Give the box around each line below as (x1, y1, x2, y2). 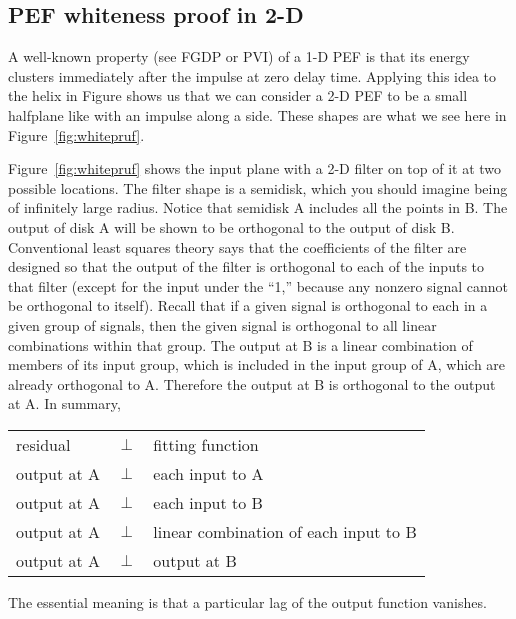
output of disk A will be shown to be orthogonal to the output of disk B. (8, 216, 455, 237)
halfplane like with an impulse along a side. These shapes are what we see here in (8, 104, 507, 125)
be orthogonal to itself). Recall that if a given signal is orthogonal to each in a (8, 295, 488, 316)
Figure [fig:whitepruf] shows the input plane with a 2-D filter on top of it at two (8, 158, 502, 179)
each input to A (153, 461, 264, 485)
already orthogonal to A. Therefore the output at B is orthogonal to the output (8, 373, 496, 394)
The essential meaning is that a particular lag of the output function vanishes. (8, 591, 487, 612)
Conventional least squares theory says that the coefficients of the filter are (8, 236, 467, 257)
